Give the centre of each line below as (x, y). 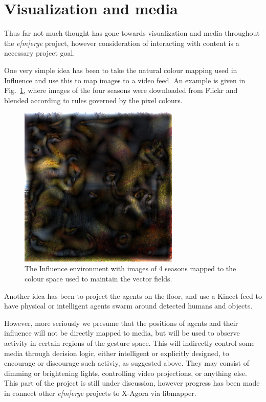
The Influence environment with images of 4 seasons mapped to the (130, 268)
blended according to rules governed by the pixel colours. (93, 100)
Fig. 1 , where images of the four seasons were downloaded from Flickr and (121, 90)
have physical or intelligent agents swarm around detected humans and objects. (128, 306)
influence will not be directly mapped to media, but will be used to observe (122, 333)
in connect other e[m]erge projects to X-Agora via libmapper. (100, 393)
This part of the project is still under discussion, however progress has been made (132, 383)
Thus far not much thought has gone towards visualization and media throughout (132, 33)
